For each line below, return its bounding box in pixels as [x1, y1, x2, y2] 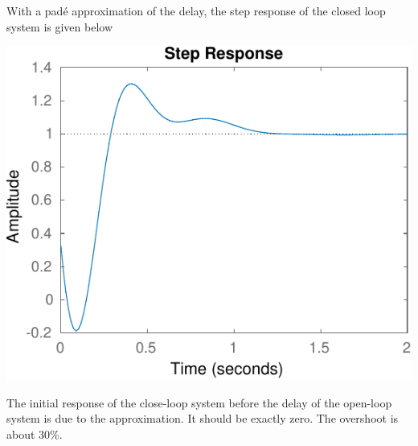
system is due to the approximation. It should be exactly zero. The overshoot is [6, 410, 399, 427]
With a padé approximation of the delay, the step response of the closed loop [6, 2, 386, 19]
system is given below [6, 18, 113, 35]
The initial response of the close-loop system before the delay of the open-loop [6, 394, 392, 411]
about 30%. [6, 425, 63, 442]
